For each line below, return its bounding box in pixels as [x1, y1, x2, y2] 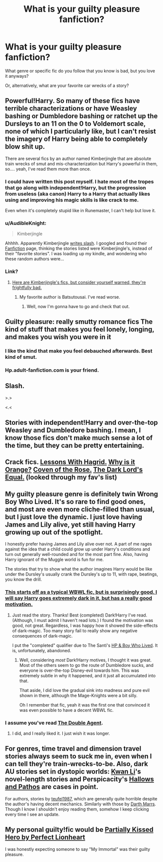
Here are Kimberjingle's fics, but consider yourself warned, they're [12, 279, 146, 285]
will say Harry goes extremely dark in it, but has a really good [5, 595, 152, 602]
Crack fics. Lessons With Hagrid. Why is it [5, 458, 135, 466]
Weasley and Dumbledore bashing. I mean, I [5, 426, 141, 435]
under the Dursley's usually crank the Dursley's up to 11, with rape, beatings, [5, 571, 158, 577]
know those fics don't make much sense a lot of [5, 434, 153, 442]
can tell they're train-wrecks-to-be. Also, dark [5, 760, 148, 768]
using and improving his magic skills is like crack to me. [5, 197, 139, 203]
